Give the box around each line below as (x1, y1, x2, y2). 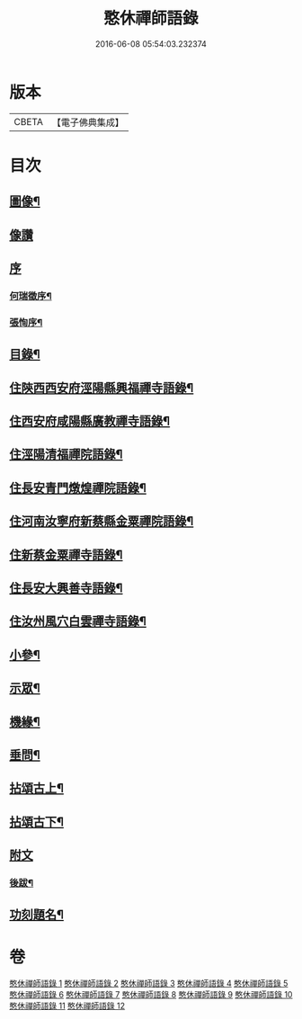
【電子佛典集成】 (51, 116, 124, 129)
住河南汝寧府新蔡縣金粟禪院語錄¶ (9, 514, 194, 529)
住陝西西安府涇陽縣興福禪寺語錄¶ (9, 380, 194, 396)
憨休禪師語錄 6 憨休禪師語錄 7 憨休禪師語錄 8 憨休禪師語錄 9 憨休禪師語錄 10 (9, 989, 293, 1000)
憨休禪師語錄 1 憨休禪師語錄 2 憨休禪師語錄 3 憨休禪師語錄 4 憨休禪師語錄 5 (9, 978, 289, 989)
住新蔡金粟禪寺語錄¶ (9, 547, 123, 562)
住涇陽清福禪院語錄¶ (9, 447, 123, 462)
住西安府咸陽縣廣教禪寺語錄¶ (9, 414, 171, 429)
